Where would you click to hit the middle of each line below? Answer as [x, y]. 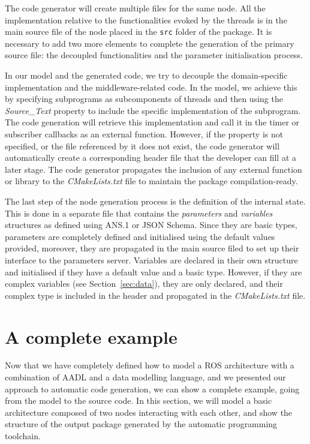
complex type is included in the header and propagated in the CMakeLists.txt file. [155, 295]
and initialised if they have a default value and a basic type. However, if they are [154, 271]
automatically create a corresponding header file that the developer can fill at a [151, 157]
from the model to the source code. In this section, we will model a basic [139, 400]
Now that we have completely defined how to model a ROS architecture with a [150, 365]
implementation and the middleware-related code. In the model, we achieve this [151, 87]
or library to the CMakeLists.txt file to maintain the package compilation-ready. [151, 181]
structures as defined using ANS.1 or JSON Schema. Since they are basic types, [151, 225]
